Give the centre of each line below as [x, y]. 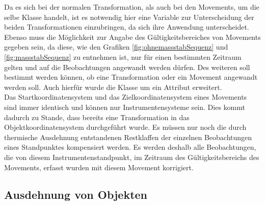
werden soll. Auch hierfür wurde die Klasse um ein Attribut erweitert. [113, 87]
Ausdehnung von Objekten [76, 195]
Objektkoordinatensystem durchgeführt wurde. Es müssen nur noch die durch [125, 127]
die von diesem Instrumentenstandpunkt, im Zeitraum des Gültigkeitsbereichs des [132, 157]
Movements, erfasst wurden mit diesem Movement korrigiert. [99, 167]
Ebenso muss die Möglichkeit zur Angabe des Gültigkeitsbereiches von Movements [132, 37]
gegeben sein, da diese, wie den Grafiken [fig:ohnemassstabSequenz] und [116, 47]
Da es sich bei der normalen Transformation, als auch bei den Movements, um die [132, 7]
